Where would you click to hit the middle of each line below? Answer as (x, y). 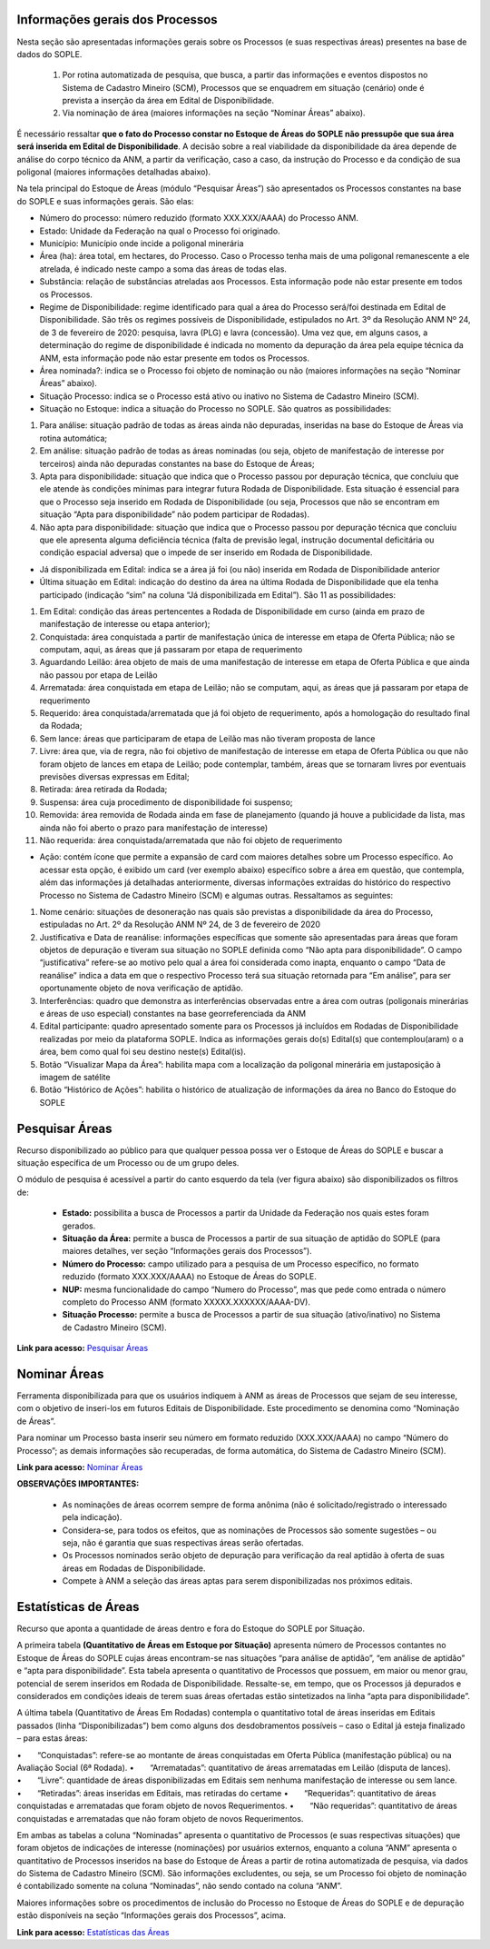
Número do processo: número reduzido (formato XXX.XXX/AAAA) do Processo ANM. (199, 218)
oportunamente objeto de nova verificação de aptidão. (142, 988)
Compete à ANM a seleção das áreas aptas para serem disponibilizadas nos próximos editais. (237, 1581)
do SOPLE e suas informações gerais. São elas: (105, 201)
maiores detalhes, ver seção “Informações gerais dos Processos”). (187, 1251)
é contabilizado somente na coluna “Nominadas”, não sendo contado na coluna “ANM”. (180, 1886)
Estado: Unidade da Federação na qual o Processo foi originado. (160, 231)
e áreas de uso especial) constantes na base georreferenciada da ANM (173, 1014)
